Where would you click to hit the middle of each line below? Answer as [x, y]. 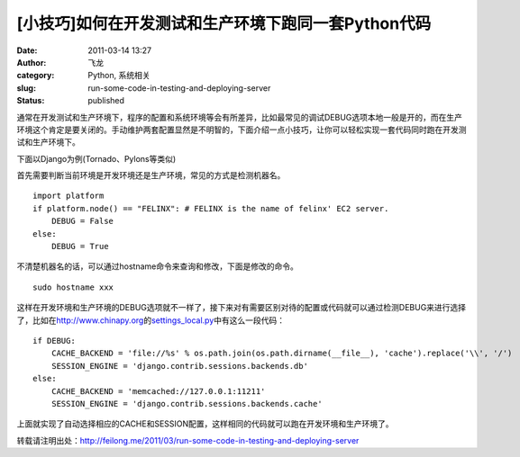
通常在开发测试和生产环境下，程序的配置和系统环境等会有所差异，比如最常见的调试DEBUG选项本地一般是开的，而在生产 [240, 117]
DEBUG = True [80, 246]
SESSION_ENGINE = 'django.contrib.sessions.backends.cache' [187, 403]
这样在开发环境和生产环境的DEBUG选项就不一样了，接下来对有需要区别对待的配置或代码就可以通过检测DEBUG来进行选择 [242, 308]
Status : [31, 101]
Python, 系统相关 [119, 76]
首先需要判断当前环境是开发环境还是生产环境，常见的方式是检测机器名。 [151, 175]
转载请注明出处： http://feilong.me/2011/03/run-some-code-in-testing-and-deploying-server [188, 440]
